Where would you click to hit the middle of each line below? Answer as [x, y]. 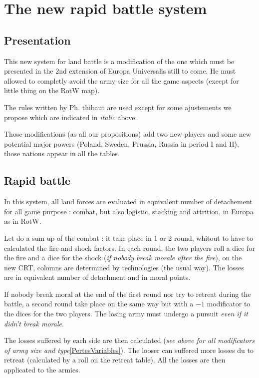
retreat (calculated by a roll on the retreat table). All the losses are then [115, 360]
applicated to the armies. [42, 370]
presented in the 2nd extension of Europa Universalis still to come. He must [120, 71]
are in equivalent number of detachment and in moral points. [97, 277]
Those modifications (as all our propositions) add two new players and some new [128, 134]
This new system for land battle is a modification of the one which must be [119, 61]
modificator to [229, 304]
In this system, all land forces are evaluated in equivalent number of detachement [128, 202]
